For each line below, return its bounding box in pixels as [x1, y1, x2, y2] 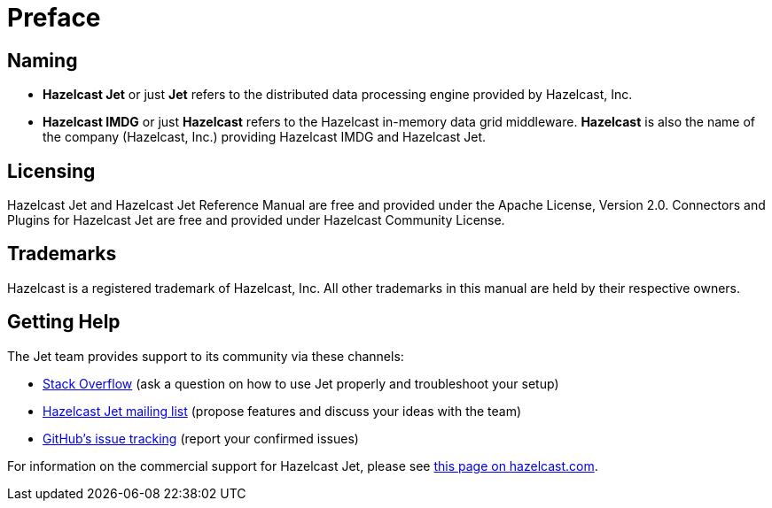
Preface [7, 3, 101, 33]
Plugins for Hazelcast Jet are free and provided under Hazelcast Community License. [7, 212, 505, 228]
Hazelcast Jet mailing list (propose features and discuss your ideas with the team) [43, 403, 522, 419]
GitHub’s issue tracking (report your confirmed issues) [43, 430, 359, 446]
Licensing [7, 159, 96, 182]
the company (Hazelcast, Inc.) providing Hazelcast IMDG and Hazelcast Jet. [43, 129, 487, 145]
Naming [7, 49, 78, 72]
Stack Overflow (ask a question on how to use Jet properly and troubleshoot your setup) [43, 375, 559, 391]
